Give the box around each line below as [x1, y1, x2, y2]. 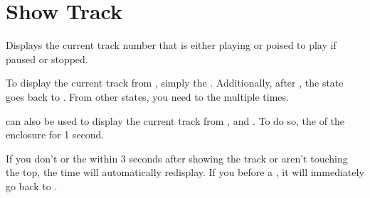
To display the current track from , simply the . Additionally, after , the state [6, 75, 344, 90]
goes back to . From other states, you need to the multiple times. [6, 89, 289, 104]
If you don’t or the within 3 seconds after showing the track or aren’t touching [6, 150, 348, 165]
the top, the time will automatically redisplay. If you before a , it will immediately [6, 165, 364, 180]
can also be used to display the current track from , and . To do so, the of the [6, 113, 345, 128]
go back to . [6, 178, 58, 193]
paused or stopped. [6, 51, 88, 66]
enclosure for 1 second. [6, 127, 105, 142]
